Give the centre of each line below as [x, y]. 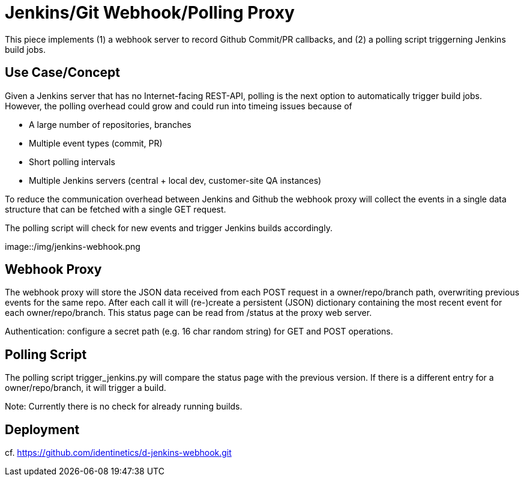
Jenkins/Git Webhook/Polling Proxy [150, 13]
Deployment [42, 429]
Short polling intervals [72, 162]
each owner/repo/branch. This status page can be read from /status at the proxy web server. [188, 313]
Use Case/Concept [63, 73]
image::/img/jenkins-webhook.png [73, 246]
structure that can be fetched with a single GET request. [116, 209]
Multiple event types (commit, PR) [96, 143]
